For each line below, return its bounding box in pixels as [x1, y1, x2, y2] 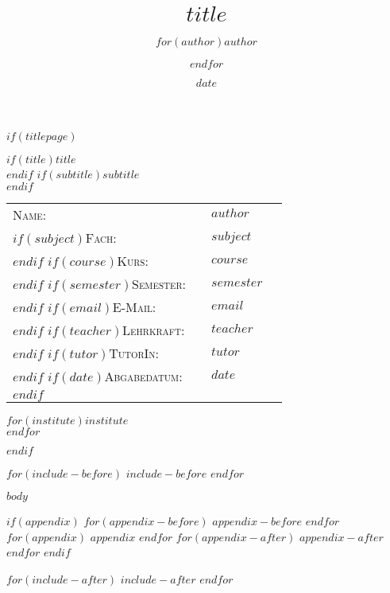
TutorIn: [109, 343, 160, 362]
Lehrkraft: [122, 320, 185, 339]
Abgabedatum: [104, 366, 183, 385]
